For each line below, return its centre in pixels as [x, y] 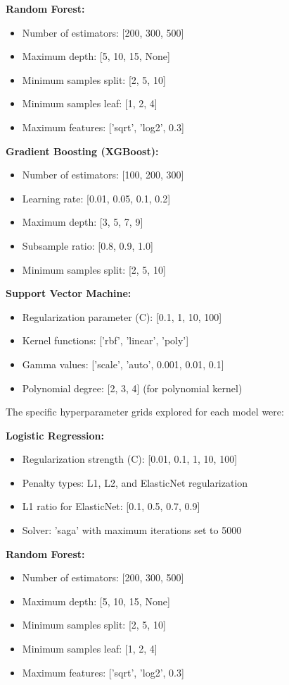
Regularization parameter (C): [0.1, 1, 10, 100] [122, 316]
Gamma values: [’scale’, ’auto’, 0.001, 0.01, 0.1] [123, 364]
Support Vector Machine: [69, 293]
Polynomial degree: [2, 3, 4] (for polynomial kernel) [132, 388]
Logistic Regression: [55, 435]
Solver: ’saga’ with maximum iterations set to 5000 [132, 530]
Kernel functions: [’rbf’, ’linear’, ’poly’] [105, 340]
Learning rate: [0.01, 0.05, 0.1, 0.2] [96, 198]
